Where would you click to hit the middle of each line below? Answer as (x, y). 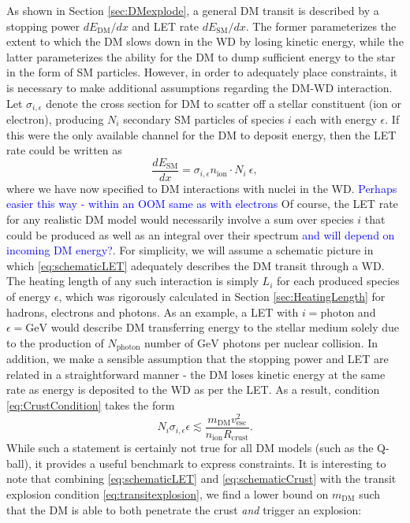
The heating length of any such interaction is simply (132, 281)
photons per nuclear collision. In (300, 342)
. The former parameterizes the (321, 26)
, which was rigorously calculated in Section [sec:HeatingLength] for (222, 297)
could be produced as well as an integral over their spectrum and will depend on (201, 234)
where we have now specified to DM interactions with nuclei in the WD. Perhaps (202, 188)
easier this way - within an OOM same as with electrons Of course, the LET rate (202, 204)
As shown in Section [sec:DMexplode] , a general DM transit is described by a (193, 10)
